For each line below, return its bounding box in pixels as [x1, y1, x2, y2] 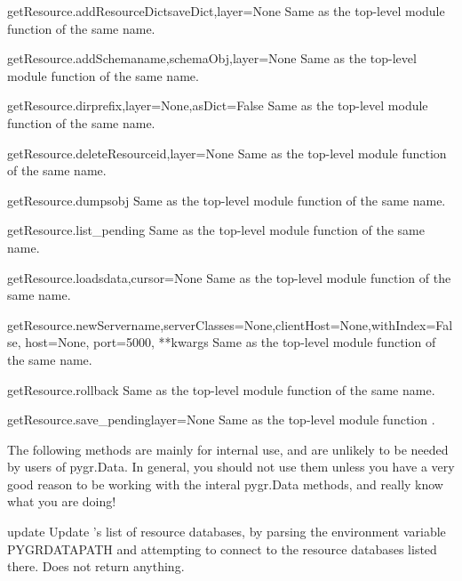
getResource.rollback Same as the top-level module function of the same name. [7, 380, 435, 399]
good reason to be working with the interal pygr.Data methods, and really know [7, 474, 443, 493]
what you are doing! [7, 492, 116, 511]
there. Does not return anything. [7, 557, 185, 576]
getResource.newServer [7, 315, 131, 334]
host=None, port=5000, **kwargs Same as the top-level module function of [25, 333, 436, 351]
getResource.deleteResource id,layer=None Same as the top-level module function [7, 143, 447, 162]
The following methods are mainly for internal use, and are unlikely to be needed [7, 440, 449, 458]
